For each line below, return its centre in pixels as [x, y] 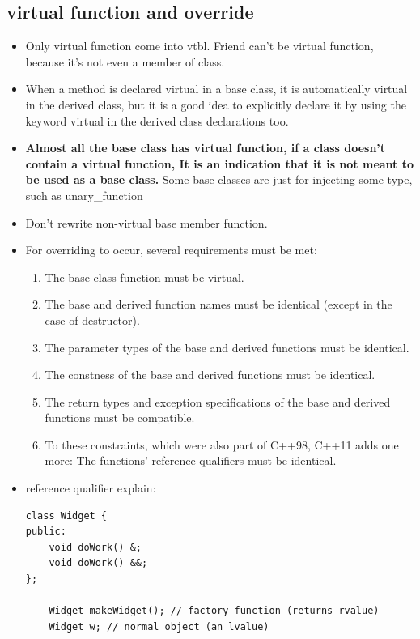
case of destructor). [92, 319]
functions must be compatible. [120, 417]
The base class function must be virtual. [144, 277]
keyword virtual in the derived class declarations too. [157, 120]
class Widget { [66, 515]
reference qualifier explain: [91, 488]
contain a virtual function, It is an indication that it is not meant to [220, 163]
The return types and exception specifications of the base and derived [218, 401]
